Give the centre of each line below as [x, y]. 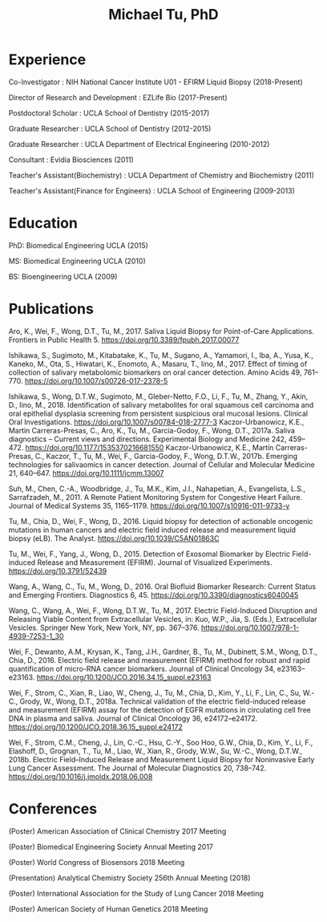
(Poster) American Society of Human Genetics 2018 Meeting [108, 908]
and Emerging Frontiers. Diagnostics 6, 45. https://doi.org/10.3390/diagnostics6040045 [153, 595]
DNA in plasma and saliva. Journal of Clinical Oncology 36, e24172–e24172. [133, 718]
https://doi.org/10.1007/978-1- [250, 628]
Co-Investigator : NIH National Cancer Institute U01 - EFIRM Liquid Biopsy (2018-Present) [155, 82]
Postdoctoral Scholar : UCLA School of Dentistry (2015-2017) [109, 113]
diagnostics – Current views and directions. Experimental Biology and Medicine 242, [147, 439]
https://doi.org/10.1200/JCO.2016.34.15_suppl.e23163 [124, 677]
